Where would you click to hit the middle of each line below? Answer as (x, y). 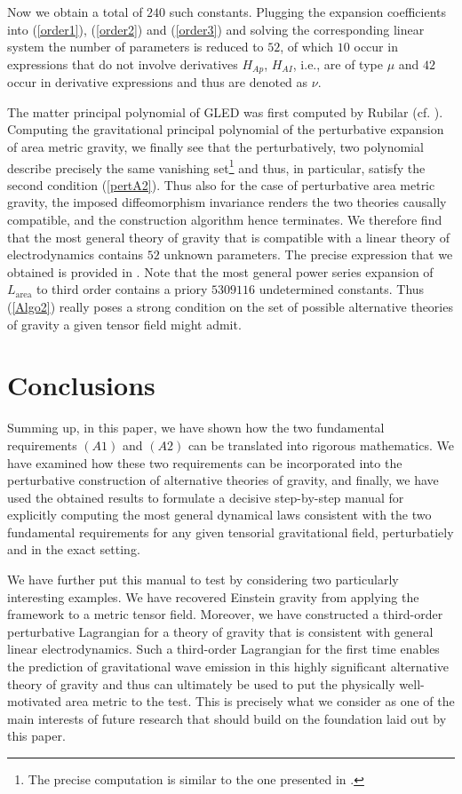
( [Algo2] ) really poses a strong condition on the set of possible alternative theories (230, 307)
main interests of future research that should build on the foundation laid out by (227, 718)
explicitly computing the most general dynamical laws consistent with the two (219, 515)
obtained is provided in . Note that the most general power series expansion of (220, 271)
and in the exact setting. (74, 549)
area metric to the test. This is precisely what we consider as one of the (260, 701)
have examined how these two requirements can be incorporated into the (205, 462)
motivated (35, 701)
